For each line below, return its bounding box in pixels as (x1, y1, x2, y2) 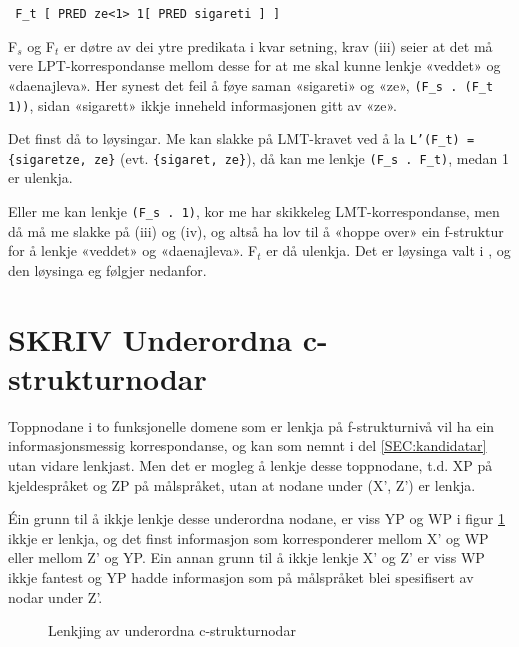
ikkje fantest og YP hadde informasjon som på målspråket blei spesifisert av (8, 566, 474, 587)
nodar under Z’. (8, 586, 103, 607)
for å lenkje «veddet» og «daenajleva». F (8, 240, 258, 261)
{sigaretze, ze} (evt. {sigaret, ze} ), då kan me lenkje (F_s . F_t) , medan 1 (8, 147, 509, 168)
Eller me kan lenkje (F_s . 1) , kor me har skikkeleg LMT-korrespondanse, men (8, 201, 500, 222)
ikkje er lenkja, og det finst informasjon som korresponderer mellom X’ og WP (8, 527, 489, 548)
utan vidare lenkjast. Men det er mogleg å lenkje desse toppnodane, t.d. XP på (8, 455, 493, 475)
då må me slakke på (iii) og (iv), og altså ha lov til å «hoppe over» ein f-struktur (8, 220, 504, 241)
